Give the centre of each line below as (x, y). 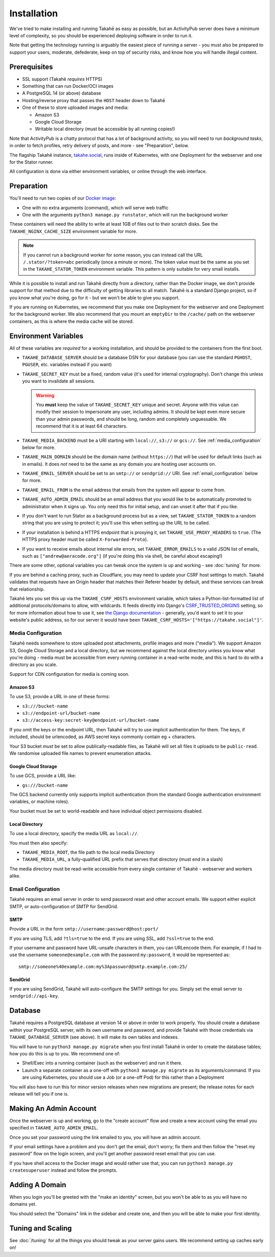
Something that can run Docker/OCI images (68, 86)
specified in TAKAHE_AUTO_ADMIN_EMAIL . (54, 1128)
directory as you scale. (33, 665)
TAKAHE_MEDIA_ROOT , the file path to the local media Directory (88, 852)
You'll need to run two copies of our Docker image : (63, 198)
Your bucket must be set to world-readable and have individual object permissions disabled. (106, 811)
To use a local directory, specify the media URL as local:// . (74, 834)
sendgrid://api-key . (34, 996)
